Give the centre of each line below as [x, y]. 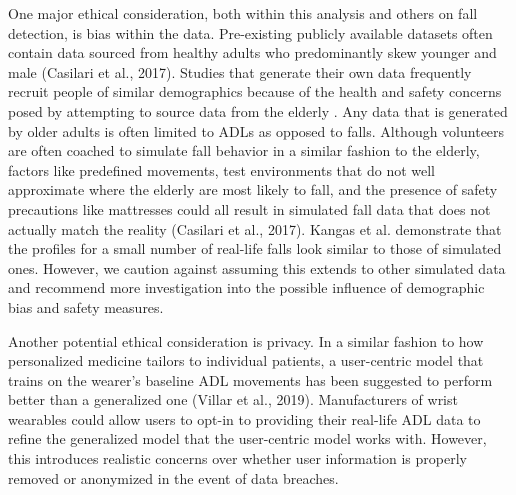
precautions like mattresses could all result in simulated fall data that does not [249, 208]
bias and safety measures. [86, 306]
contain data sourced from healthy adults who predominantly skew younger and [252, 52]
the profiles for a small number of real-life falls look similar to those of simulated [255, 248]
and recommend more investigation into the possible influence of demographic [246, 287]
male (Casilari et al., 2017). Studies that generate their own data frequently [240, 71]
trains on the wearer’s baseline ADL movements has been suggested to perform [250, 379]
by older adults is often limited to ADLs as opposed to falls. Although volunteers [256, 130]
